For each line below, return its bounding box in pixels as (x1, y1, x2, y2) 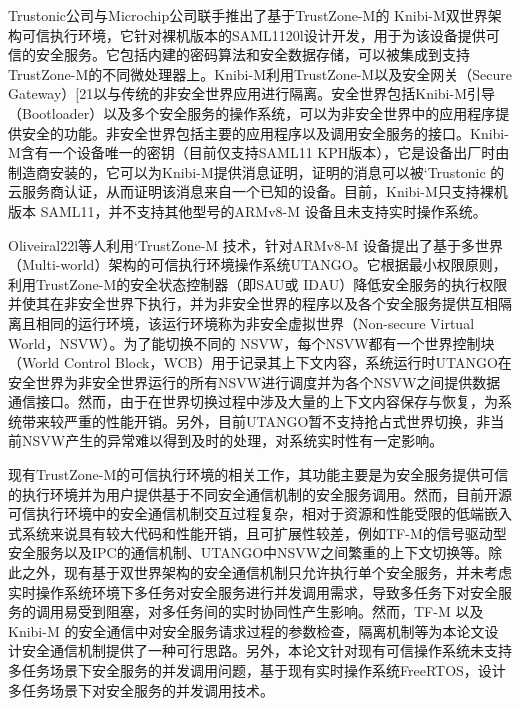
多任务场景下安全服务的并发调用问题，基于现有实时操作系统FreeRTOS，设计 (8, 660, 506, 680)
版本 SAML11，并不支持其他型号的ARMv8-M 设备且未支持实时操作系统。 (8, 200, 487, 221)
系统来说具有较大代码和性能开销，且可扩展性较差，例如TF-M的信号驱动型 (21, 522, 507, 543)
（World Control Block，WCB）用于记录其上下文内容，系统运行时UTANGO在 (8, 352, 512, 373)
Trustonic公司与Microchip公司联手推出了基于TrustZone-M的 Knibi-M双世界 (8, 5, 488, 25)
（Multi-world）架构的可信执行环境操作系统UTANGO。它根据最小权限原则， (8, 254, 507, 275)
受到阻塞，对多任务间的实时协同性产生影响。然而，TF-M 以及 (77, 601, 484, 622)
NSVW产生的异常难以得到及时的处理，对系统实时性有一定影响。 (21, 430, 444, 451)
